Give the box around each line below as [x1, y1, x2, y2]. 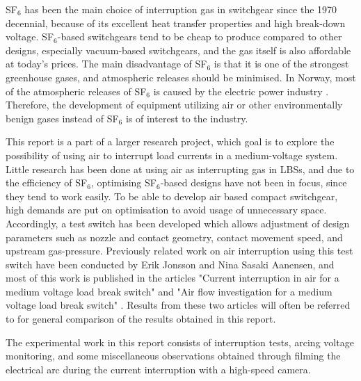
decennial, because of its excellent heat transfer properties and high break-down [6, 15, 346, 30]
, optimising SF [90, 175, 157, 190]
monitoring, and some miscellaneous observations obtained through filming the [6, 348, 341, 363]
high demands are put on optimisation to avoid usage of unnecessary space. [6, 202, 327, 217]
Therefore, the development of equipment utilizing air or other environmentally [6, 97, 343, 112]
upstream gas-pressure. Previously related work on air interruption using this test [6, 243, 353, 258]
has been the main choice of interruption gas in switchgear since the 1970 [24, 2, 337, 16]
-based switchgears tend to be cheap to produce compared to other [57, 29, 342, 44]
